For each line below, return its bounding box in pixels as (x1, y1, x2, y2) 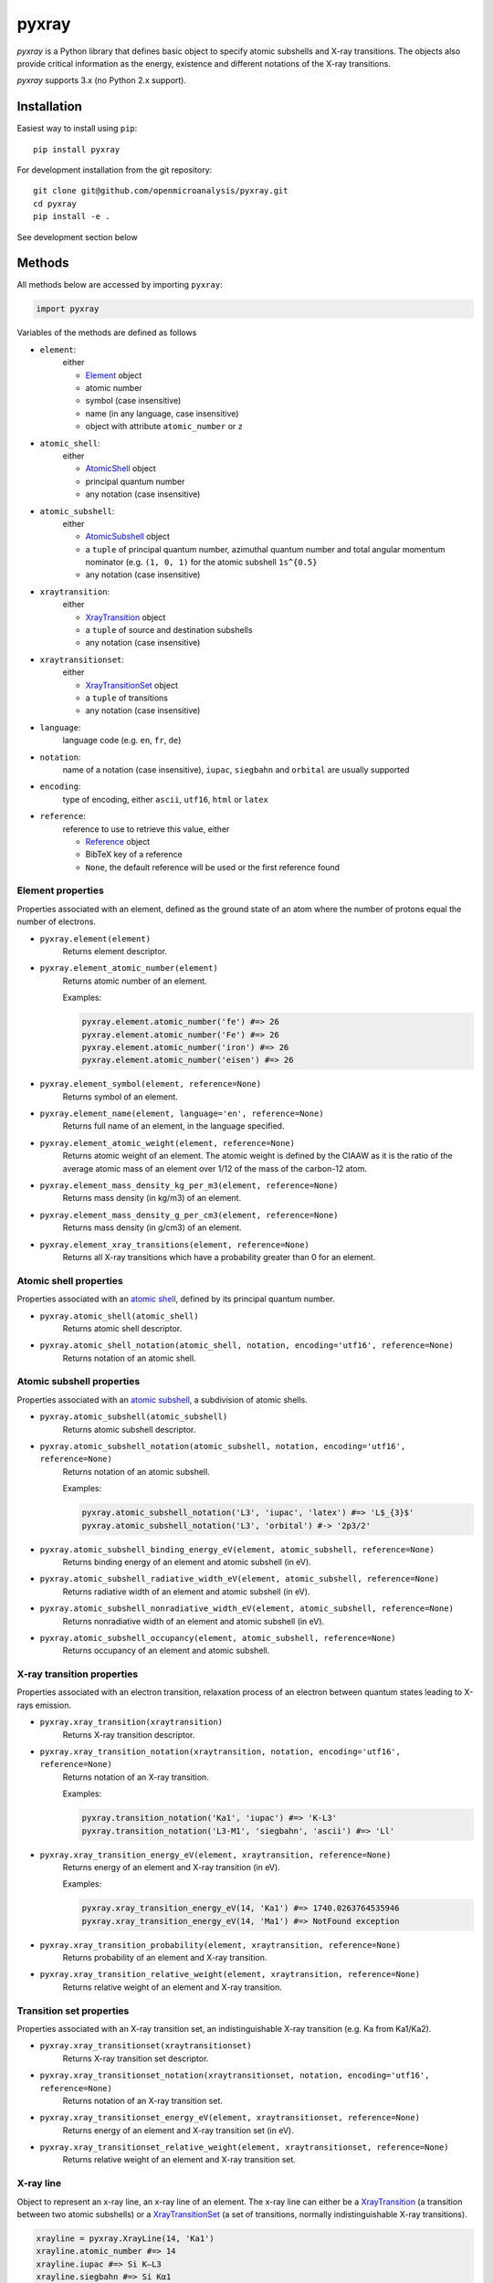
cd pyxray (33, 198, 77, 209)
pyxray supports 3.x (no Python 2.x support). (16, 75, 187, 86)
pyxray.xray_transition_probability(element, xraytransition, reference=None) (39, 1940, 402, 1950)
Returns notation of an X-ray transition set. (62, 2095, 223, 2106)
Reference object (85, 836, 151, 847)
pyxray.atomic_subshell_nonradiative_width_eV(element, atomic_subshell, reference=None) (39, 1604, 454, 1614)
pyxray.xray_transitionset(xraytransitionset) (39, 2041, 252, 2051)
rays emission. (16, 1699, 72, 1710)
